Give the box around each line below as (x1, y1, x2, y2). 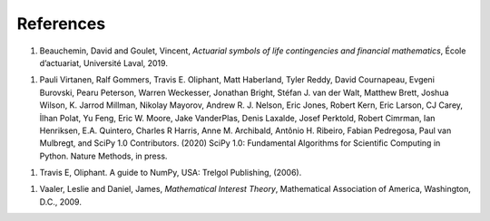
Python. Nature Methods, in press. (39, 150, 168, 161)
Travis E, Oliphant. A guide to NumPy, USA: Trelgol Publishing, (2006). (39, 168, 302, 178)
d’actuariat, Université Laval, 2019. (39, 57, 168, 68)
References (16, 14, 106, 34)
